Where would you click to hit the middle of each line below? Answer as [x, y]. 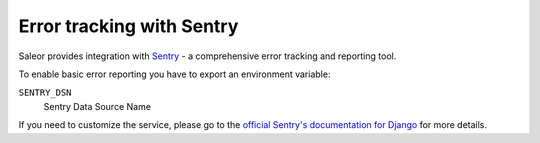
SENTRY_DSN [45, 93]
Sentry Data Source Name [97, 106]
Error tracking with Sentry [128, 26]
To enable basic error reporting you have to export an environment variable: [174, 74]
